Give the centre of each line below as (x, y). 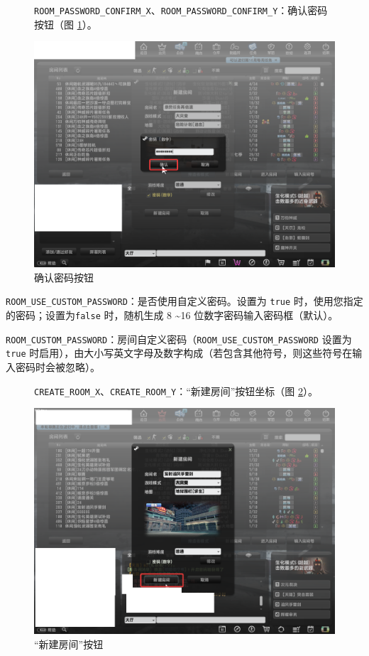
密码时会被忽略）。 (57, 367)
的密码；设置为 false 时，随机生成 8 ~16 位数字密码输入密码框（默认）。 (172, 315)
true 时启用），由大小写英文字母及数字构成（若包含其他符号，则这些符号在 (179, 353)
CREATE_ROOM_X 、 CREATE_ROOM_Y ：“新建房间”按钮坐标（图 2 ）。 (176, 391)
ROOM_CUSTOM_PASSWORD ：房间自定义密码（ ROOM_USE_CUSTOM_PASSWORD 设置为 (179, 339)
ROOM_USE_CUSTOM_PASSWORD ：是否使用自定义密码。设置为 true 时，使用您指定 (184, 301)
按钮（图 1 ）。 (66, 24)
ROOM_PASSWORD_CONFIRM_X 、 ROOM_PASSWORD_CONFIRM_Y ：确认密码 (181, 10)
